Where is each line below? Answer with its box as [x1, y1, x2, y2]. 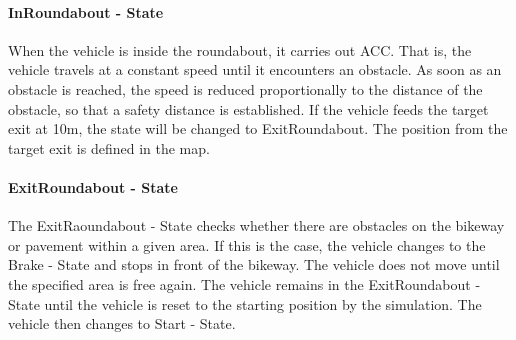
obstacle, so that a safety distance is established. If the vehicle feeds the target [8, 98, 489, 119]
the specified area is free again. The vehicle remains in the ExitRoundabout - [8, 273, 481, 294]
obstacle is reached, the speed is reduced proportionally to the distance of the [8, 78, 483, 99]
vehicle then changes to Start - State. [8, 313, 236, 334]
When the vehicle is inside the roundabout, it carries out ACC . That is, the [8, 39, 472, 60]
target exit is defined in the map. [8, 137, 210, 158]
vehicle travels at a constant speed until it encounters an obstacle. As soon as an [8, 59, 502, 80]
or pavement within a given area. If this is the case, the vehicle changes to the [8, 234, 486, 255]
